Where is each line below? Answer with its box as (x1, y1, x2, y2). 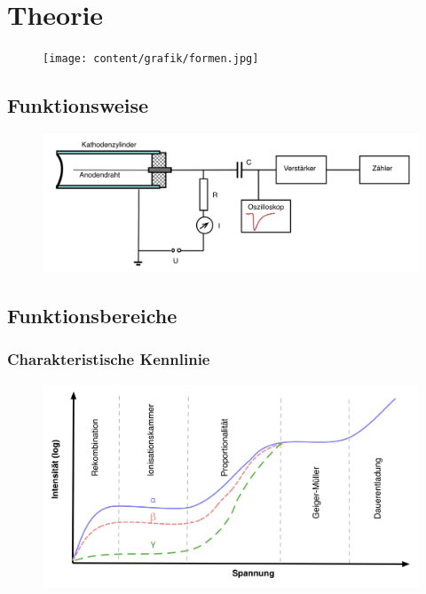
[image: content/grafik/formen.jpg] (43, 52, 259, 66)
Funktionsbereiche (7, 302, 177, 329)
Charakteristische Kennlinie (7, 348, 210, 370)
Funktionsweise (7, 91, 149, 119)
